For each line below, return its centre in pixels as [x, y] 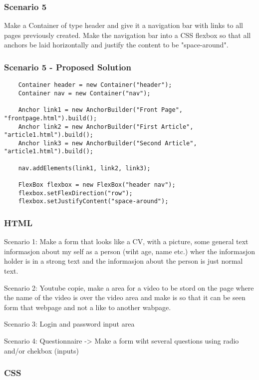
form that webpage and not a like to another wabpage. [88, 307]
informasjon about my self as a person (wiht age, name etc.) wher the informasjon [129, 251]
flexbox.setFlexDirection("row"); [75, 193]
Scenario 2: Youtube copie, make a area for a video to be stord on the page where [129, 287]
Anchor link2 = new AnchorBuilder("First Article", [106, 127]
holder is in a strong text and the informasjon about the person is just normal [124, 261]
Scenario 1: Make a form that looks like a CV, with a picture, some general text [126, 241]
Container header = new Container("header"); [95, 85]
